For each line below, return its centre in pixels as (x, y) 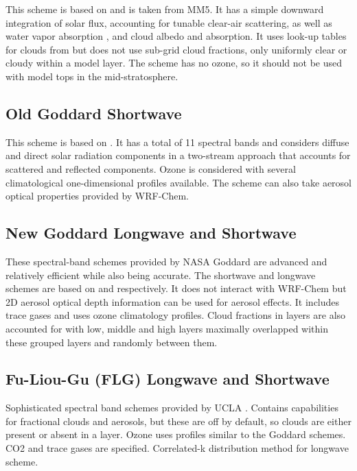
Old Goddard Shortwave (94, 113)
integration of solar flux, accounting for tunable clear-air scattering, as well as (169, 22)
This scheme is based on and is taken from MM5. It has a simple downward (165, 9)
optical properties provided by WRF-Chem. (97, 196)
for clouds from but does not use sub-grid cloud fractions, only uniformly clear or (176, 49)
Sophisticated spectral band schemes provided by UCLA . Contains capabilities (172, 408)
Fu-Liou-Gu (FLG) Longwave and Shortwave (168, 379)
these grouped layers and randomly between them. (112, 342)
